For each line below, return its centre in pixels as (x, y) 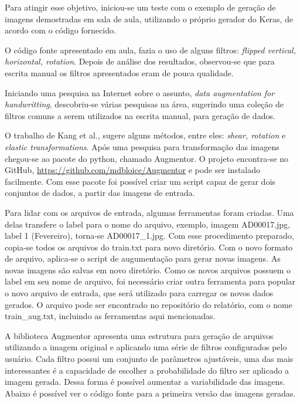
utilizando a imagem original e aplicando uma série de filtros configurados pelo (146, 347)
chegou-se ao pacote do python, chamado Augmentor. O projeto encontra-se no (147, 158)
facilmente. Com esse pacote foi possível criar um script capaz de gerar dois (140, 181)
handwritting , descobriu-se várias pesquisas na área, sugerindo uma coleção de (144, 104)
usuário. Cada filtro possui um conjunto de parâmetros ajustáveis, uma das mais (149, 359)
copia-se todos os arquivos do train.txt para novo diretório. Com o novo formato (149, 247)
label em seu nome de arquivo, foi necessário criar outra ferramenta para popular (150, 281)
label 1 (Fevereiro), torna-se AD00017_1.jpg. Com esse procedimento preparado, (149, 236)
